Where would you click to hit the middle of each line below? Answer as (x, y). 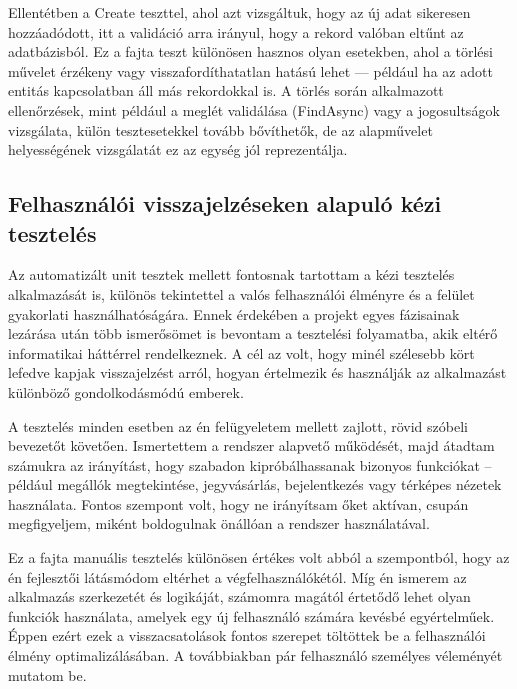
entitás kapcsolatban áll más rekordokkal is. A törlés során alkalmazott (226, 90)
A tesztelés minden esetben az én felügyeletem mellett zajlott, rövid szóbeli (238, 425)
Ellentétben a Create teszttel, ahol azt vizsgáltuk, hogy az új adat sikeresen (239, 12)
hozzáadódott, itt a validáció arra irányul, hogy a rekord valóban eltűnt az (236, 31)
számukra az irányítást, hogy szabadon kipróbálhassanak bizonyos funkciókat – (250, 464)
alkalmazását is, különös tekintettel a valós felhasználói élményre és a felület (241, 293)
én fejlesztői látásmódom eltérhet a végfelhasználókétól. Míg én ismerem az (237, 576)
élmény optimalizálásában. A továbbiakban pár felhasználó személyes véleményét (255, 655)
